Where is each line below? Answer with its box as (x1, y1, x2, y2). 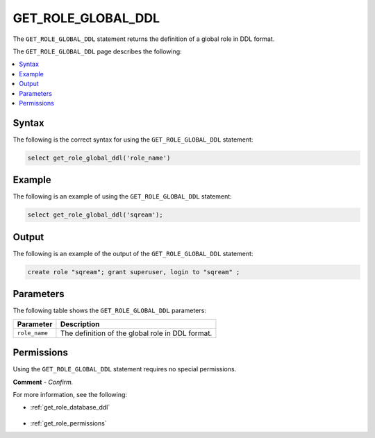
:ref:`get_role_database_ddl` (30, 403, 110, 412)
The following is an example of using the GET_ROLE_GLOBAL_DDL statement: (12, 192, 232, 201)
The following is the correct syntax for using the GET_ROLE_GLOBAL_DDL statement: (12, 135, 253, 144)
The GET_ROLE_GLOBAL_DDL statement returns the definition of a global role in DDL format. (12, 35, 275, 43)
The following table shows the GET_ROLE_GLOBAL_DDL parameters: (12, 306, 206, 315)
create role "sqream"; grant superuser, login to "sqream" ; (27, 268, 240, 276)
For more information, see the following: (12, 390, 128, 398)
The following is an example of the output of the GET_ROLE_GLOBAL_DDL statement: (12, 249, 253, 258)
